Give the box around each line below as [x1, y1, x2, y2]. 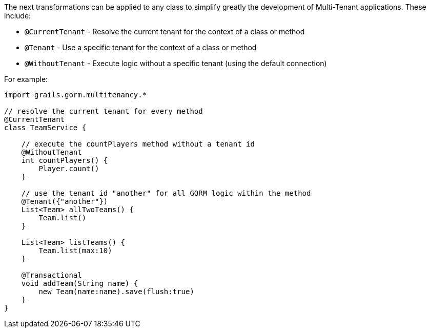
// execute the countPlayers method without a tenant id [21, 140, 255, 148]
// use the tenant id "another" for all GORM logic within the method [21, 189, 311, 197]
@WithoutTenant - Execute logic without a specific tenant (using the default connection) [25, 59, 327, 68]
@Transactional [21, 271, 82, 279]
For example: [4, 75, 48, 84]
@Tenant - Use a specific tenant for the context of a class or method [25, 43, 257, 52]
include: [4, 11, 31, 20]
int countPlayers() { [21, 156, 108, 164]
